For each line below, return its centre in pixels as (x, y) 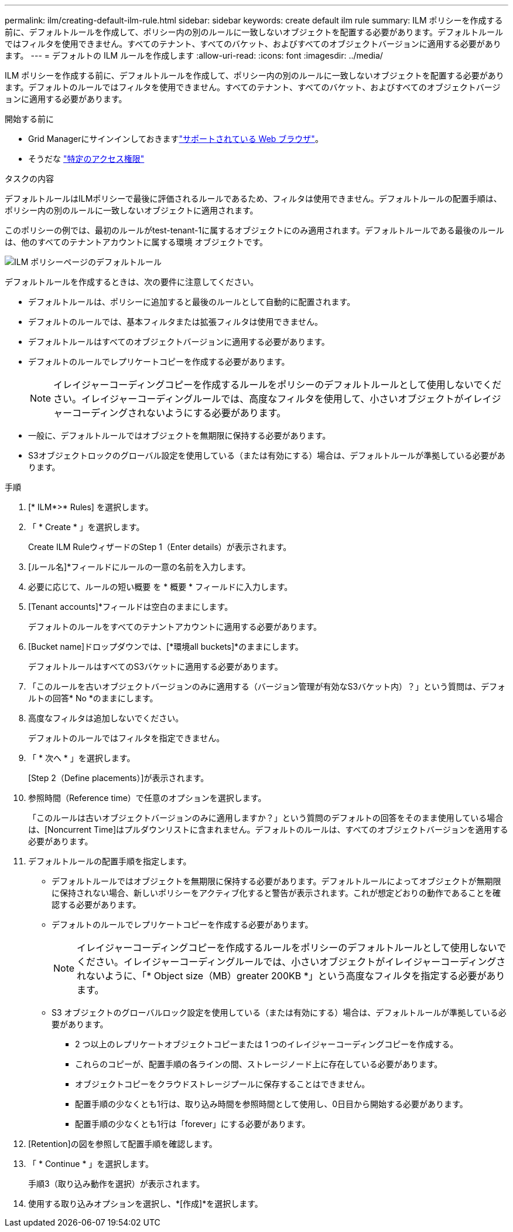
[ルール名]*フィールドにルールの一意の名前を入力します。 (139, 567)
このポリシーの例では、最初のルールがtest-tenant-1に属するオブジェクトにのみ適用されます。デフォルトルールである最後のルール (254, 230)
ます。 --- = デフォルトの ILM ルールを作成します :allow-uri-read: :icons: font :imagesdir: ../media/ (194, 55)
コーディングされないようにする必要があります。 (179, 413)
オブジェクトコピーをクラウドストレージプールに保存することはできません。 (223, 1084)
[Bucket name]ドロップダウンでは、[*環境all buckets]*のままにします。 (166, 646)
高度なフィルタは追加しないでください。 (106, 718)
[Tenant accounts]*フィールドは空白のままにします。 (131, 607)
